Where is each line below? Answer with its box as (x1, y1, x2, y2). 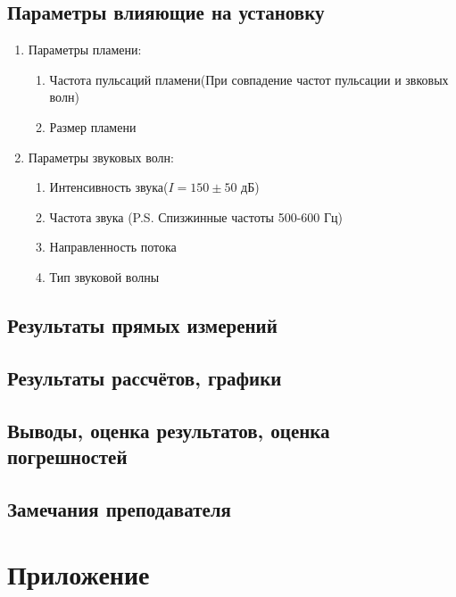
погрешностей (7, 442, 128, 469)
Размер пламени (49, 117, 137, 136)
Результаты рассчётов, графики (7, 363, 282, 391)
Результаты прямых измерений (7, 311, 278, 338)
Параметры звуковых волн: (28, 147, 174, 166)
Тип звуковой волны (49, 267, 160, 286)
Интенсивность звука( (49, 178, 169, 196)
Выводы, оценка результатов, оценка (7, 416, 330, 444)
